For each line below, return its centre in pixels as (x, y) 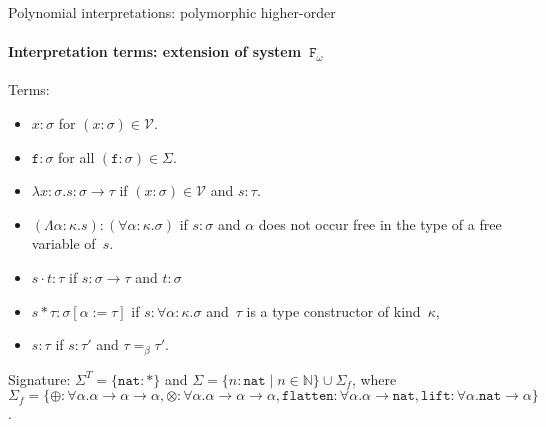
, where (374, 378)
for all (76, 156)
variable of (63, 243)
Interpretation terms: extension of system (155, 51)
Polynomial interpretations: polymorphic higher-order (172, 12)
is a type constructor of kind (333, 310)
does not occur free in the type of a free (380, 223)
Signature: (39, 378)
